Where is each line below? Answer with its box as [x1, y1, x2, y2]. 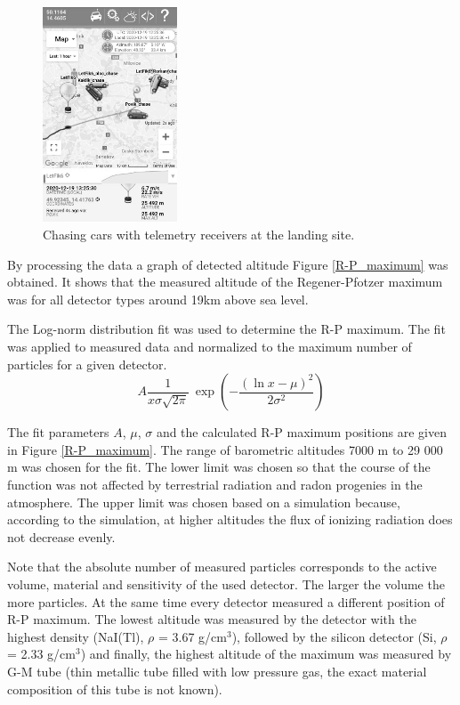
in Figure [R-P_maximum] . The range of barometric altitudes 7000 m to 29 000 [7, 440, 443, 458]
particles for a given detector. [7, 354, 167, 373]
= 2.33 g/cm [7, 644, 76, 663]
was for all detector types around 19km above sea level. [7, 289, 309, 308]
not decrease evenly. [7, 527, 116, 546]
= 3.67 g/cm [157, 627, 227, 645]
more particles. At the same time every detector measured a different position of [7, 592, 445, 611]
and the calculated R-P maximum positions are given [156, 423, 447, 442]
